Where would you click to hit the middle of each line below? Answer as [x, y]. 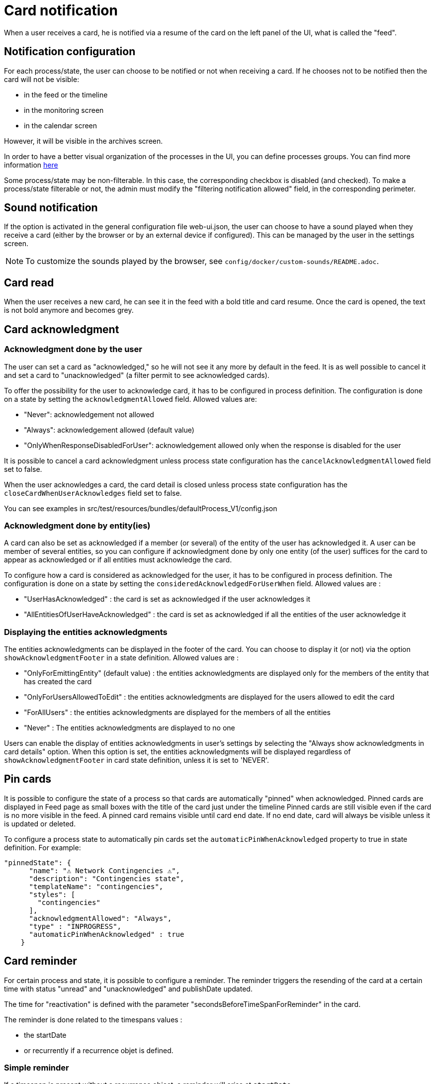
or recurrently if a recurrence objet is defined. [99, 1050]
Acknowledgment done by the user [73, 349]
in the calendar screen [61, 125]
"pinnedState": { [38, 862]
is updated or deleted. [40, 823]
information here [31, 165]
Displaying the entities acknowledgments [86, 632]
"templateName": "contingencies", [96, 886]
